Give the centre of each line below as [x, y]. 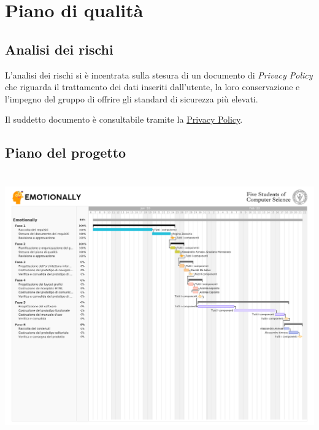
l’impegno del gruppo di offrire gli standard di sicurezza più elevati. [132, 98]
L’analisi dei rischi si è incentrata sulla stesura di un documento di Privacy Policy [159, 75]
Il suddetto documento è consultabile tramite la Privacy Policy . [124, 119]
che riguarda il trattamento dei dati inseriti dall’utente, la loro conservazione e [152, 87]
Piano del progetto [66, 152]
